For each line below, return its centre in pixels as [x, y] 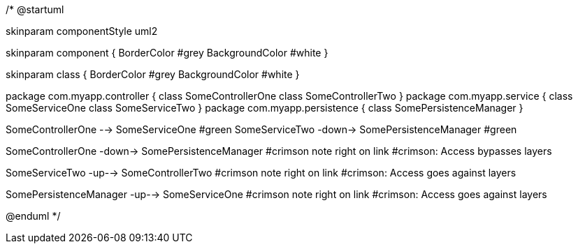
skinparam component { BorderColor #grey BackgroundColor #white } [167, 53]
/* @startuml [35, 9]
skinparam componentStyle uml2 [82, 31]
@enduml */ [33, 216]
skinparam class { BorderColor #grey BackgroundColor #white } [153, 74]
